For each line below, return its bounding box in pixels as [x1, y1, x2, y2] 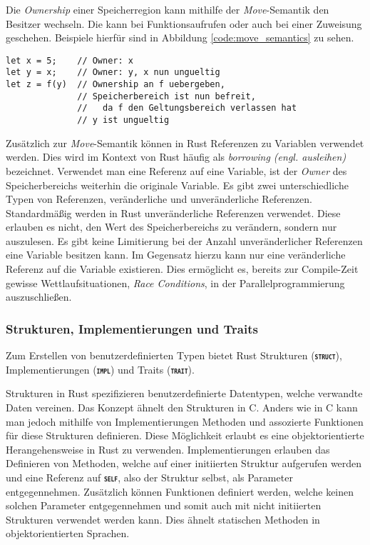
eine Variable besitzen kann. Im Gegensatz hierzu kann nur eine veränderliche [6, 247, 346, 262]
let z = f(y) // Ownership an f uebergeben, [6, 79, 225, 90]
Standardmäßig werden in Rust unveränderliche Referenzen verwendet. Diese [6, 205, 341, 220]
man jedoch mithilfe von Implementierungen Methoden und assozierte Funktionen [6, 414, 364, 429]
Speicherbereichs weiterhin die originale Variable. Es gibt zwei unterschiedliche [6, 177, 349, 192]
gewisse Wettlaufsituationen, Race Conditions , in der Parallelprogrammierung [6, 275, 345, 290]
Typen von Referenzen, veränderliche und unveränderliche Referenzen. [6, 191, 312, 206]
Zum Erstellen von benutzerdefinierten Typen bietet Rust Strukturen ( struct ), [6, 348, 342, 363]
